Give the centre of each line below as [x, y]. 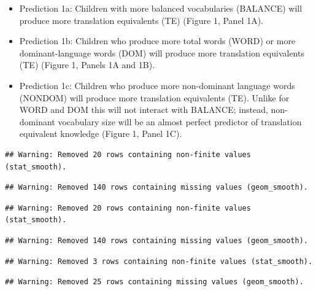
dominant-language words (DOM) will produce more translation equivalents [162, 52]
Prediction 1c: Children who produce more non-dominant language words [157, 85]
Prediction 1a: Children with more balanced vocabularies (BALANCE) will [161, 8]
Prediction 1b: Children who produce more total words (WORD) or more [157, 41]
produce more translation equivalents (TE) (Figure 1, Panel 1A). [141, 20]
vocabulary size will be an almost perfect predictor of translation [180, 121]
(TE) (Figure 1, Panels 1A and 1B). [87, 65]
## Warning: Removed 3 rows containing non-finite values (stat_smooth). [159, 261]
